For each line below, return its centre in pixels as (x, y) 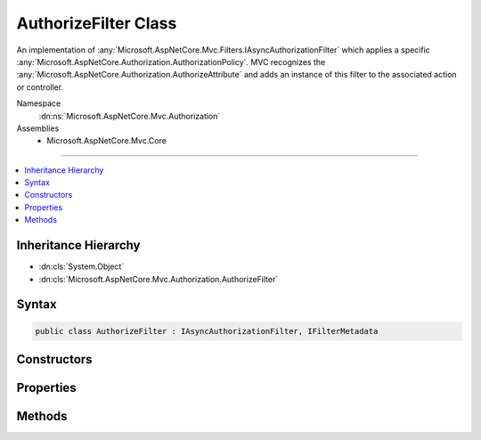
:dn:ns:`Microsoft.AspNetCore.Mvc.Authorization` (130, 116)
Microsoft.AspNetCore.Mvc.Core (106, 141)
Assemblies (38, 128)
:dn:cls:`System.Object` (82, 266)
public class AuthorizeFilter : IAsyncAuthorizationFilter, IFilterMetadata (207, 331)
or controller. (40, 87)
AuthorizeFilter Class (97, 23)
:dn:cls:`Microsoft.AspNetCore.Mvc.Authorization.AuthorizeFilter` (159, 279)
